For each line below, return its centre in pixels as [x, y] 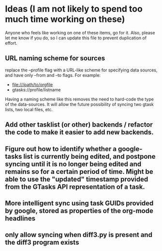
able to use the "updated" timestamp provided [77, 179]
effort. [11, 43]
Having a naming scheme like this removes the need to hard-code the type [79, 99]
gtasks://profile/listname [36, 90]
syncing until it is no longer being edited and [73, 164]
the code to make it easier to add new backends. [79, 132]
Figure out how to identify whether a [61, 149]
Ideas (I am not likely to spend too [74, 9]
